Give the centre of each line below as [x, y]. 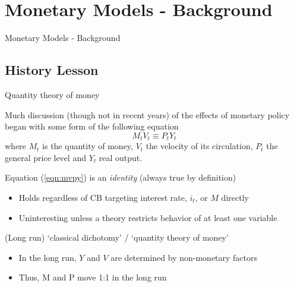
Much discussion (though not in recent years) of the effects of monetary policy [147, 114]
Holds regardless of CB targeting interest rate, [103, 197]
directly [235, 197]
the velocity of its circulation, [199, 146]
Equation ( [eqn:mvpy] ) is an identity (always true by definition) [121, 177]
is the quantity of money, [88, 146]
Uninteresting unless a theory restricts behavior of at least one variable [148, 217]
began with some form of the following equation [92, 126]
